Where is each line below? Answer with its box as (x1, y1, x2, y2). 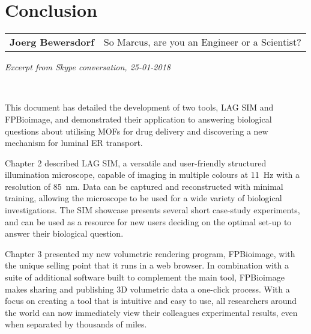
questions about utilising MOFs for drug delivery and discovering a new (5, 124, 268, 137)
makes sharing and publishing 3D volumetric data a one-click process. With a (5, 282, 290, 295)
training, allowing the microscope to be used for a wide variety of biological (5, 192, 282, 204)
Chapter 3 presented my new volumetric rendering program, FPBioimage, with (5, 247, 295, 260)
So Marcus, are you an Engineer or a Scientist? (103, 35, 301, 49)
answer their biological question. (5, 227, 124, 240)
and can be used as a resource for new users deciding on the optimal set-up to (5, 215, 292, 228)
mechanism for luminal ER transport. (5, 136, 143, 149)
